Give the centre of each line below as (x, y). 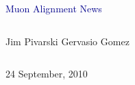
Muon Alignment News (54, 8)
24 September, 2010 (47, 74)
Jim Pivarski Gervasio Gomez (67, 41)
